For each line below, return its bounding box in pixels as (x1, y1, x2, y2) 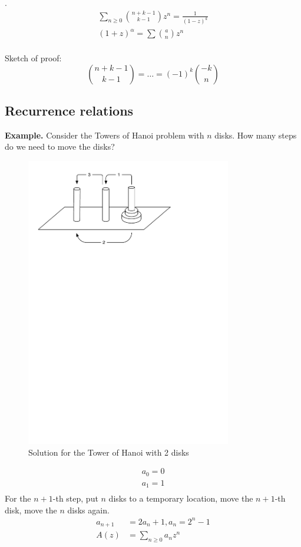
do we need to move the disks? (5, 140, 115, 153)
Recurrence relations (5, 101, 134, 120)
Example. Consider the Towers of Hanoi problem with (5, 128, 204, 141)
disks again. (67, 503, 110, 516)
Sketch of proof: (5, 52, 62, 64)
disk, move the (5, 503, 57, 516)
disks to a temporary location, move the (108, 492, 253, 505)
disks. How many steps (214, 128, 297, 141)
